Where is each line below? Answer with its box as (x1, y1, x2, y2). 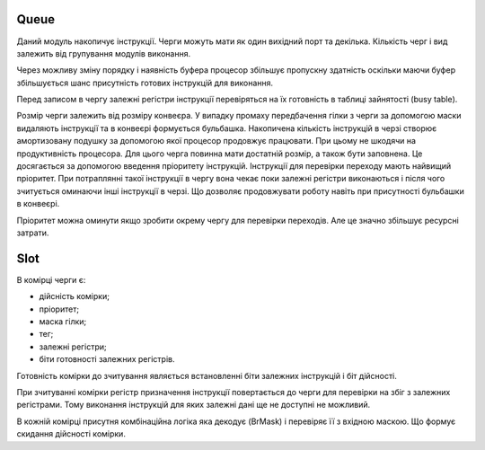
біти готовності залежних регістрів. (39, 354, 175, 365)
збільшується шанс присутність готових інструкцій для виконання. (16, 77, 274, 88)
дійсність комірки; (39, 291, 110, 302)
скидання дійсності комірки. (16, 428, 126, 439)
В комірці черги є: (16, 274, 86, 285)
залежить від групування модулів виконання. (16, 48, 191, 58)
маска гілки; (39, 316, 87, 327)
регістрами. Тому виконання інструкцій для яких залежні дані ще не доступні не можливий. (16, 400, 371, 410)
